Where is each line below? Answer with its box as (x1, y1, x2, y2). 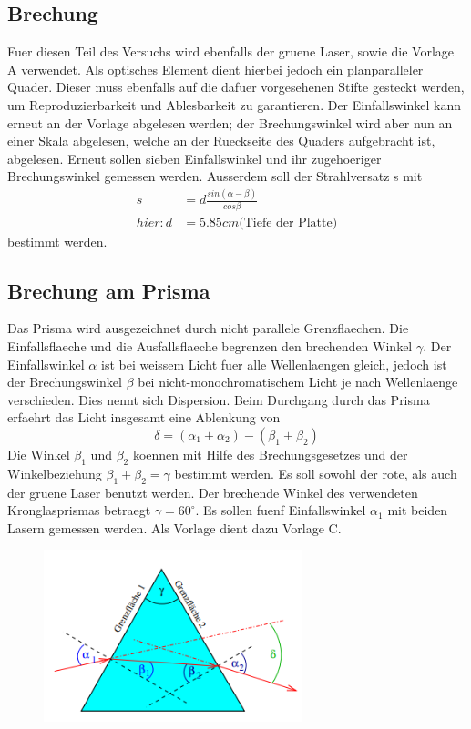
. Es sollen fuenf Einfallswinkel (195, 501, 366, 520)
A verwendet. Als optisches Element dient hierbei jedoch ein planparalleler (7, 59, 424, 78)
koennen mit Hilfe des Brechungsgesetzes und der (132, 445, 408, 463)
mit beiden (387, 501, 448, 520)
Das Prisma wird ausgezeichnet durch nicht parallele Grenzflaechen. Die (7, 319, 409, 338)
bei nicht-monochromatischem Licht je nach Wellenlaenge (138, 372, 458, 391)
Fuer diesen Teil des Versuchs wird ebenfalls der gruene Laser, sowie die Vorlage (7, 42, 454, 61)
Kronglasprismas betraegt (7, 501, 151, 520)
